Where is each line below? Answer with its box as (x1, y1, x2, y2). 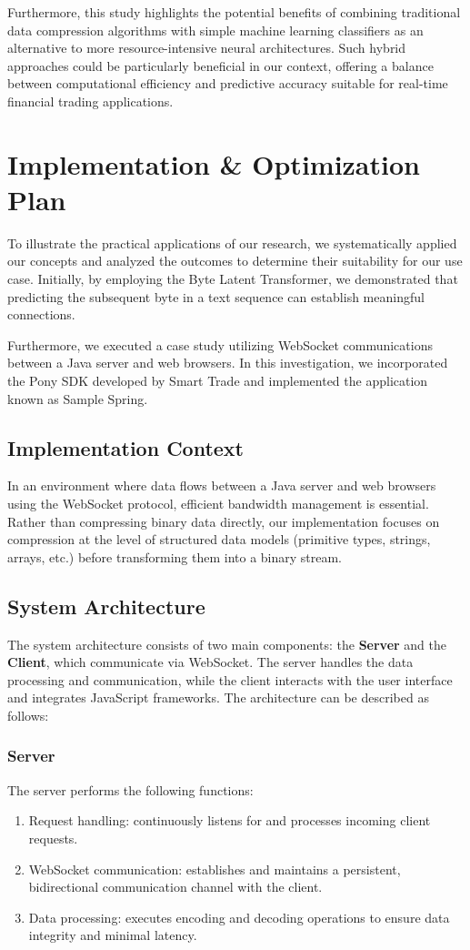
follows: (7, 705, 49, 724)
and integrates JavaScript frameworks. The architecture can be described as (7, 688, 429, 707)
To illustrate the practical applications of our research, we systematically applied (7, 233, 457, 252)
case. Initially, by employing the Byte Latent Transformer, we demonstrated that (7, 269, 458, 288)
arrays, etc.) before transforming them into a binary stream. (7, 547, 343, 566)
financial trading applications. (7, 91, 174, 110)
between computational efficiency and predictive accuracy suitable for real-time (7, 74, 448, 93)
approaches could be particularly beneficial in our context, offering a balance (7, 56, 434, 75)
